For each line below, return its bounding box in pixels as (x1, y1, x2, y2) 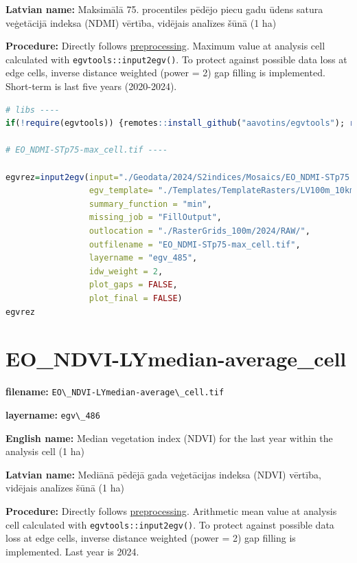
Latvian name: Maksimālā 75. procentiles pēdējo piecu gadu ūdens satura (5, 2, 323, 16)
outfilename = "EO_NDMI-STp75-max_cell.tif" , (89, 239, 301, 250)
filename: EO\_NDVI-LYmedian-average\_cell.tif (5, 384, 224, 399)
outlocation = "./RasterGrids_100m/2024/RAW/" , (89, 225, 310, 236)
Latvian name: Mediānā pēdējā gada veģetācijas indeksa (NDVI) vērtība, (5, 467, 321, 481)
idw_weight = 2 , (89, 266, 163, 276)
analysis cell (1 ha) (5, 444, 84, 459)
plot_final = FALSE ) (89, 293, 183, 303)
